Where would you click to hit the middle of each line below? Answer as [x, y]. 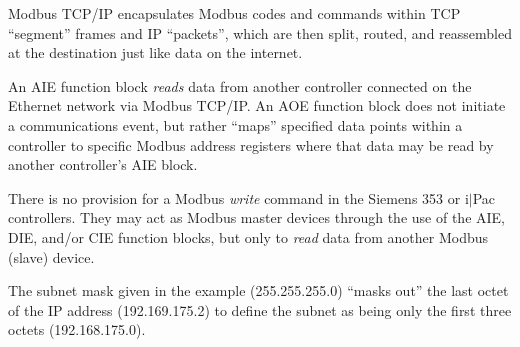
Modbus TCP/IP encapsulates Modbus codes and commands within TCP [234, 13]
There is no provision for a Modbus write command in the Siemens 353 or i [238, 197]
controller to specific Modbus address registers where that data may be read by [251, 144]
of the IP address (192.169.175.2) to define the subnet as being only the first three [260, 309]
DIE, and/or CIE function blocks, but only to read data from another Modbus [248, 236]
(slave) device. [51, 256]
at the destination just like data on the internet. [155, 52]
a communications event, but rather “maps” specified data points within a [235, 124]
